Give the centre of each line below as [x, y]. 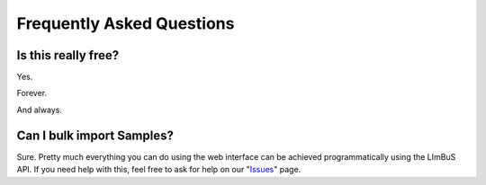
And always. [40, 110]
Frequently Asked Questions [126, 23]
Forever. [32, 93]
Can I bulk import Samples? [95, 135]
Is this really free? [68, 55]
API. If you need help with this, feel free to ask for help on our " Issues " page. [159, 170]
